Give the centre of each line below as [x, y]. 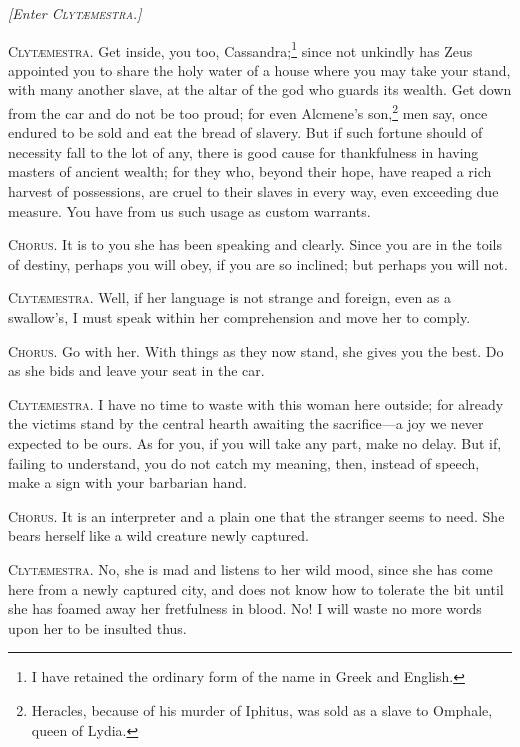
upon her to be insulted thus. [97, 627]
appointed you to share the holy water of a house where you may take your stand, [259, 69]
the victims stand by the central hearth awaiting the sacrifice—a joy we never [246, 423]
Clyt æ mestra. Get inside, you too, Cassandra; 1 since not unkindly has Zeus [240, 49]
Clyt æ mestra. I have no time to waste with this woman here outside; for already [256, 403]
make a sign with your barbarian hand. [128, 482]
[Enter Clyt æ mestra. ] [75, 13]
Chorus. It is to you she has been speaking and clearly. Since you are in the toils [255, 244]
